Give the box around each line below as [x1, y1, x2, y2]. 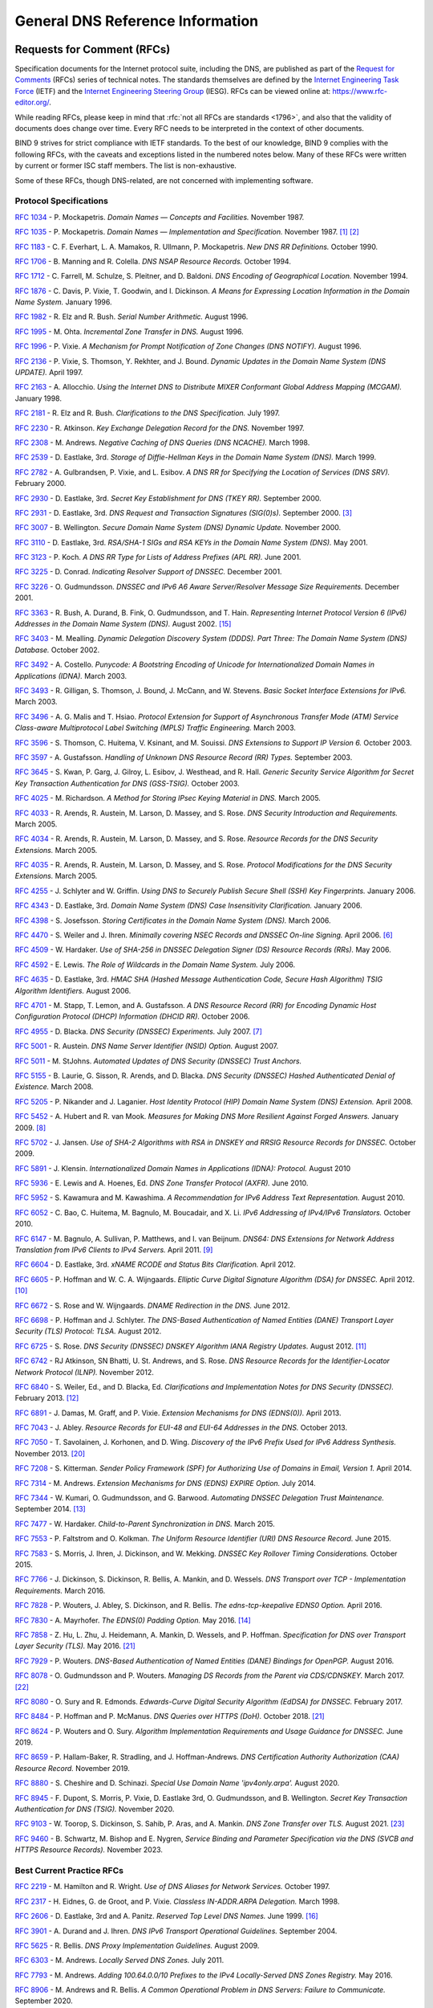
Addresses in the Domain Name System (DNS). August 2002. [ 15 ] [14, 619, 232, 629]
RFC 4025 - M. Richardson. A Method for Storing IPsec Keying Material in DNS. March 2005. [14, 794, 321, 803]
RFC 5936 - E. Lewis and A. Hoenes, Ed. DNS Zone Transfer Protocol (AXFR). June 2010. [14, 1178, 309, 1188]
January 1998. [14, 394, 62, 403]
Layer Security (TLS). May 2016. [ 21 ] [14, 1641, 136, 1651]
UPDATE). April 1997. [14, 368, 83, 378]
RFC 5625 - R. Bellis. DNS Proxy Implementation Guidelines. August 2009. [14, 1941, 260, 1950]
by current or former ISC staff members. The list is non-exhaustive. [14, 161, 237, 170]
